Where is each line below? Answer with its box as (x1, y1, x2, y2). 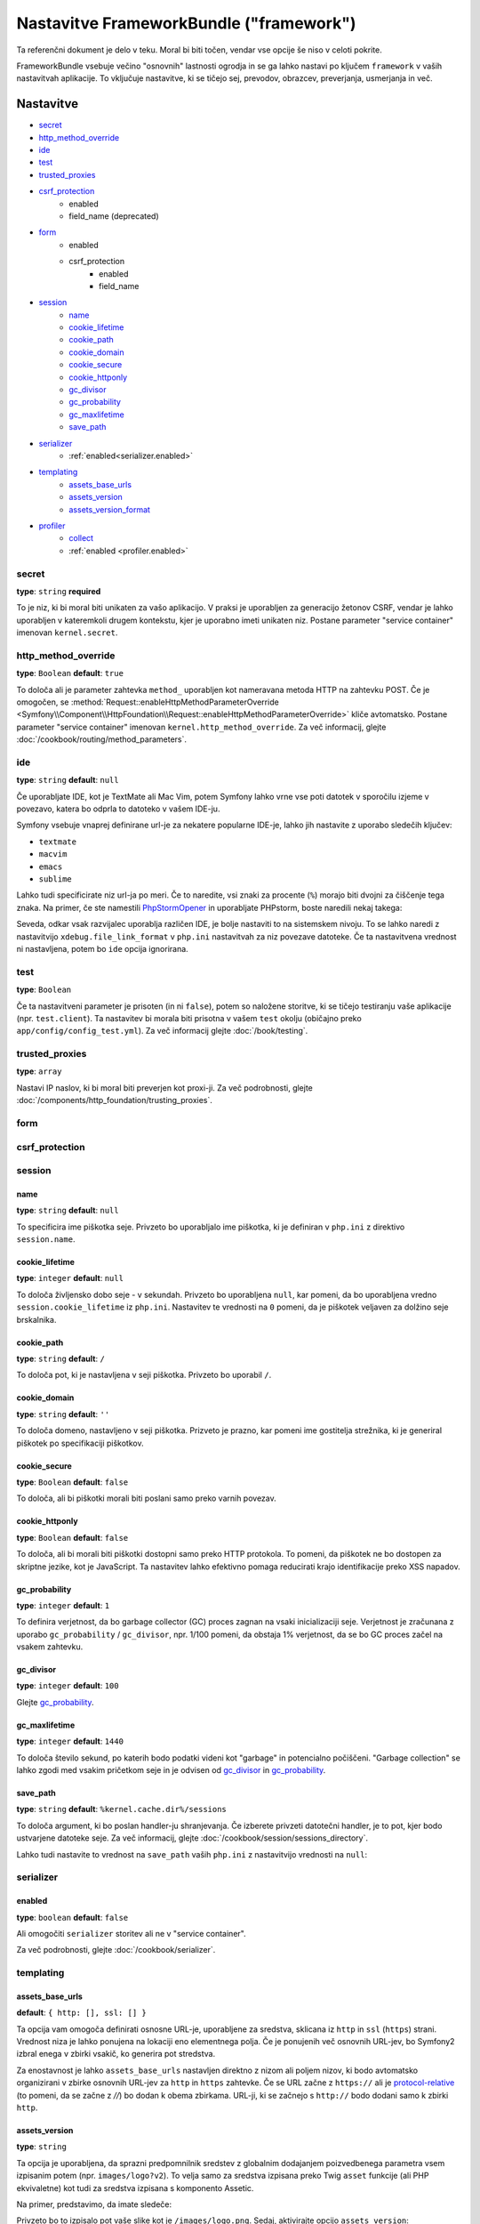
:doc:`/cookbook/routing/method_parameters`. (16, 734, 187, 745)
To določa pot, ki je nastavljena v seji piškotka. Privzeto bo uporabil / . (16, 1370, 272, 1381)
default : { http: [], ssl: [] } (16, 2007, 147, 2019)
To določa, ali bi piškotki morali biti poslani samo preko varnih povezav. (16, 1493, 277, 1503)
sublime (38, 874, 73, 884)
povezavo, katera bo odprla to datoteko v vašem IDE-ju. (16, 803, 220, 814)
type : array (16, 1066, 62, 1076)
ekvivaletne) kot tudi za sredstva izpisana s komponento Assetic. (16, 2182, 254, 2193)
